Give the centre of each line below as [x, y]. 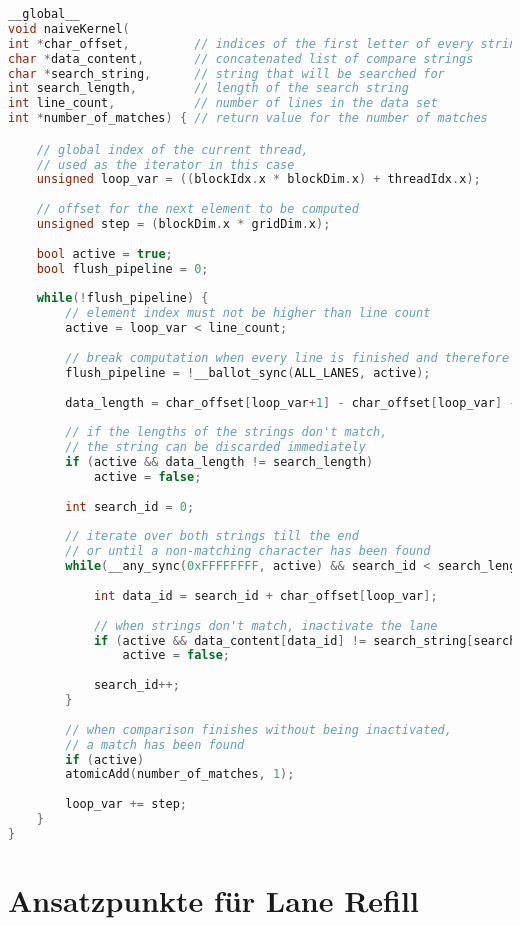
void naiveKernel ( [69, 28]
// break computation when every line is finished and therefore [287, 357]
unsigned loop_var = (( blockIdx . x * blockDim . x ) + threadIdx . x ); [258, 179]
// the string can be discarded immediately [215, 447]
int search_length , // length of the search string [208, 88]
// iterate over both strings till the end [212, 536]
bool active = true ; [104, 253]
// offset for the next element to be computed [197, 209]
